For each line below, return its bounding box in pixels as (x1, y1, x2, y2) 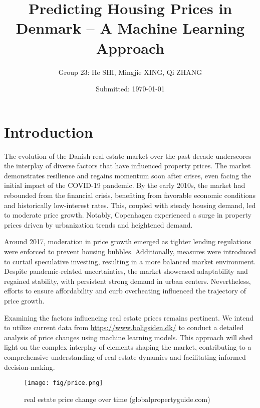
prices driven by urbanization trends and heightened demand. (4, 219, 193, 230)
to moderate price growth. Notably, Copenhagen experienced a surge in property (4, 210, 251, 220)
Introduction (4, 121, 93, 142)
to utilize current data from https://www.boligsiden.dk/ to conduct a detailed (4, 322, 244, 333)
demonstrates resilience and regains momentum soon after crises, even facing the (4, 170, 251, 180)
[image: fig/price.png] (24, 379, 103, 387)
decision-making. (4, 361, 55, 372)
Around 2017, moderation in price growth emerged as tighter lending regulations (4, 236, 251, 247)
